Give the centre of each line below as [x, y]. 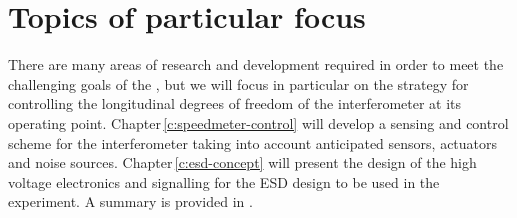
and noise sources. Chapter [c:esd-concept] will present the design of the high [242, 162]
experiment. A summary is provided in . [130, 201]
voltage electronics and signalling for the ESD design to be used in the [224, 181]
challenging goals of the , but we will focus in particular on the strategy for [238, 83]
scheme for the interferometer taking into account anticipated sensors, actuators [253, 142]
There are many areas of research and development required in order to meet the [256, 64]
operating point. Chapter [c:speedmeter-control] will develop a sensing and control [258, 122]
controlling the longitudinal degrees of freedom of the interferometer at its [235, 103]
